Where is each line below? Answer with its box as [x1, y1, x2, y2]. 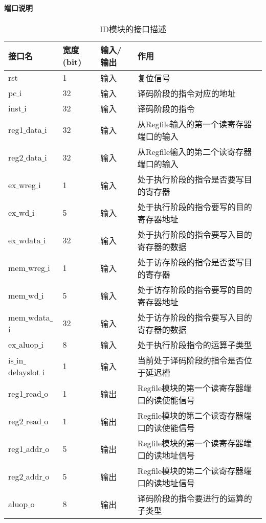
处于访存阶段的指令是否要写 [137, 256, 244, 268]
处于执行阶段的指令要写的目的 [137, 200, 252, 213]
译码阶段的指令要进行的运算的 [137, 492, 252, 504]
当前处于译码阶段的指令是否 [137, 354, 244, 366]
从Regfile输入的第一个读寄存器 [137, 118, 252, 130]
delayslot [8, 366, 40, 378]
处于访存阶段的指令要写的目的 [137, 283, 252, 295]
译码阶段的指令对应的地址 [137, 87, 236, 99]
